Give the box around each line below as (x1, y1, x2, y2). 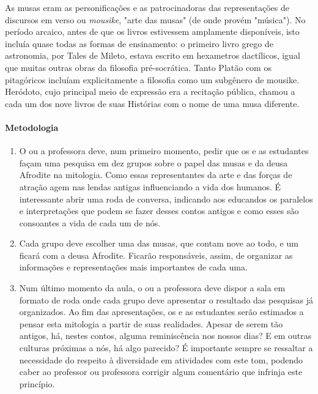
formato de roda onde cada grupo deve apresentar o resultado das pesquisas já (19, 293, 313, 306)
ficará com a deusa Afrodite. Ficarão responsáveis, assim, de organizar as (19, 248, 293, 261)
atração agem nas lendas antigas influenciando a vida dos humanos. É (19, 180, 281, 193)
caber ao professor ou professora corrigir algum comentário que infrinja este (19, 365, 303, 378)
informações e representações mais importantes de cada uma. (19, 261, 248, 273)
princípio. (19, 377, 55, 390)
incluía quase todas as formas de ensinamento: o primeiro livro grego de (5, 37, 273, 50)
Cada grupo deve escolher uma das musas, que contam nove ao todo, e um (19, 237, 298, 250)
